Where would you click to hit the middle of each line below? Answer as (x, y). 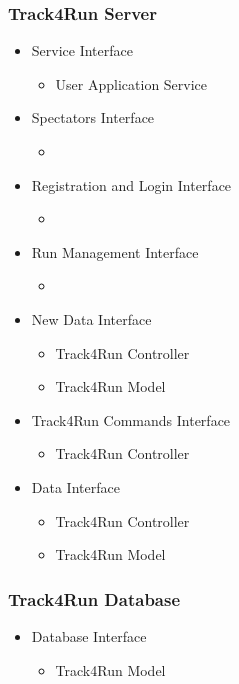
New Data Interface (91, 318)
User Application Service (131, 83)
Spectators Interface (93, 117)
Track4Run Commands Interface (131, 419)
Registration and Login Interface (131, 184)
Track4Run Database (94, 598)
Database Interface (89, 635)
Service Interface (82, 50)
